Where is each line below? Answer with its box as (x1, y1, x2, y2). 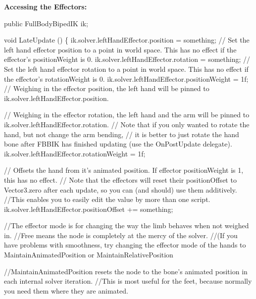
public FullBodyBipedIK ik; (4, 18, 88, 28)
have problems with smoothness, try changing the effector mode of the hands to (4, 240, 246, 250)
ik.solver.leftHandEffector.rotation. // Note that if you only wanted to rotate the (4, 119, 250, 129)
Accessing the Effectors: (4, 1, 87, 11)
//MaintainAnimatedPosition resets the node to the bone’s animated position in (4, 266, 248, 276)
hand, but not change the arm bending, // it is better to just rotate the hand (4, 129, 239, 139)
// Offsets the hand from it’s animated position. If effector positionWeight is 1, (4, 165, 244, 175)
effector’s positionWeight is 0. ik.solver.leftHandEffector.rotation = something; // (4, 54, 250, 64)
